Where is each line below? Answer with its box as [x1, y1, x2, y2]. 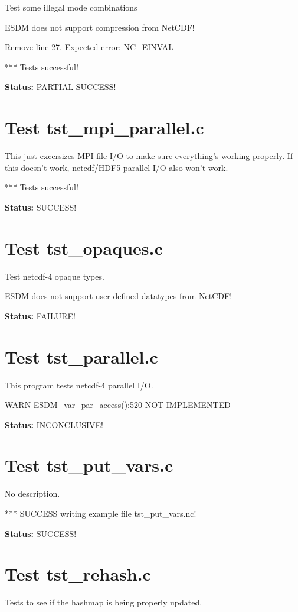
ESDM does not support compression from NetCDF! [5, 21, 195, 33]
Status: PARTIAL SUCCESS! [5, 80, 116, 93]
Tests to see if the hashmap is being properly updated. [5, 596, 202, 608]
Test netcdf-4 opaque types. [5, 270, 104, 282]
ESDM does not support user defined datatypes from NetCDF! [5, 290, 232, 302]
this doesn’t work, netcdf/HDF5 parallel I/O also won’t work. [5, 161, 228, 173]
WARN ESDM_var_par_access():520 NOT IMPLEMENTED [5, 399, 231, 411]
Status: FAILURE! [5, 309, 76, 322]
